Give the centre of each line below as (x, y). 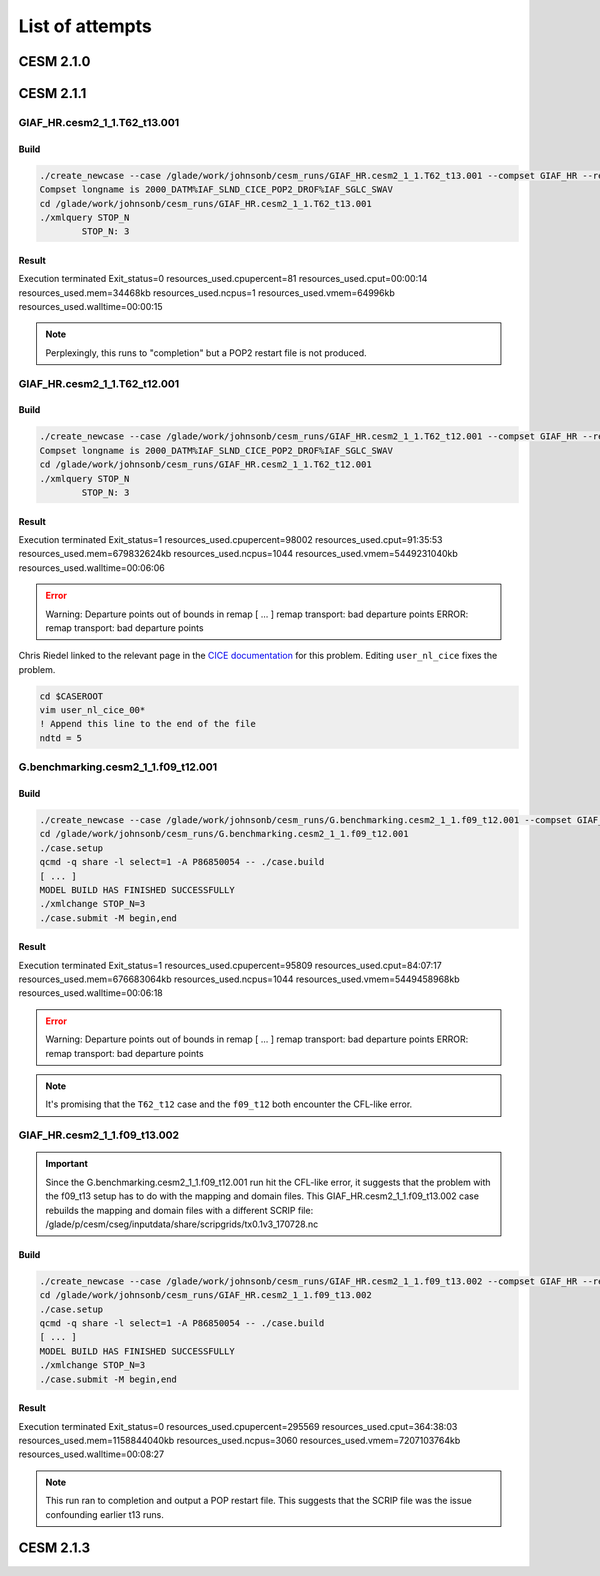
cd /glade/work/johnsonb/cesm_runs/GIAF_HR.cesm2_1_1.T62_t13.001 (205, 203)
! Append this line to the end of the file (148, 724)
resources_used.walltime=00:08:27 (91, 1454)
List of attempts (85, 26)
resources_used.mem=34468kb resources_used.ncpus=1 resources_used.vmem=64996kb (206, 292)
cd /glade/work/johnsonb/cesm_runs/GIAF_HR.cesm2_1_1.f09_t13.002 (205, 1295)
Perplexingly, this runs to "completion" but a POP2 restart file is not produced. (206, 352)
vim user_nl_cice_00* (92, 710)
